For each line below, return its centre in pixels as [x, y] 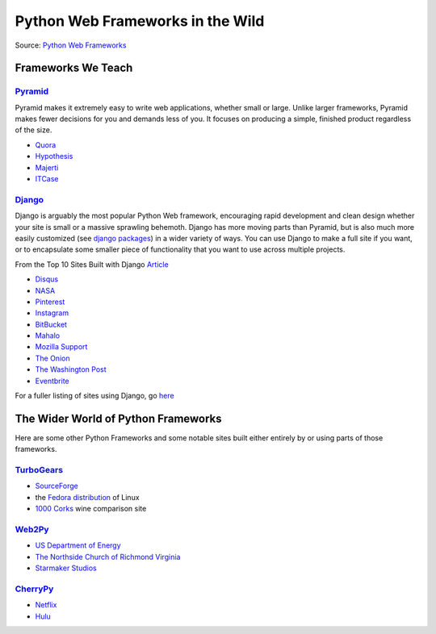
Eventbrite [52, 381]
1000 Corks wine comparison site [91, 509]
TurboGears [39, 470]
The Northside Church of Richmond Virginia [108, 557]
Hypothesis [54, 156]
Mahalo [48, 336]
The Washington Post [71, 369]
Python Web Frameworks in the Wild [140, 21]
